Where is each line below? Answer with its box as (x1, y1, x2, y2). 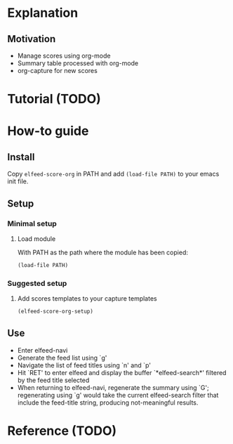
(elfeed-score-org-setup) (17, 308, 93, 315)
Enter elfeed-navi (17, 346, 68, 354)
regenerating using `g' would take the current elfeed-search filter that (17, 391, 219, 399)
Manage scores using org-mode (17, 51, 111, 60)
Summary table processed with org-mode (17, 59, 139, 67)
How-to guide (7, 123, 89, 139)
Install (7, 151, 35, 163)
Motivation (7, 33, 56, 45)
